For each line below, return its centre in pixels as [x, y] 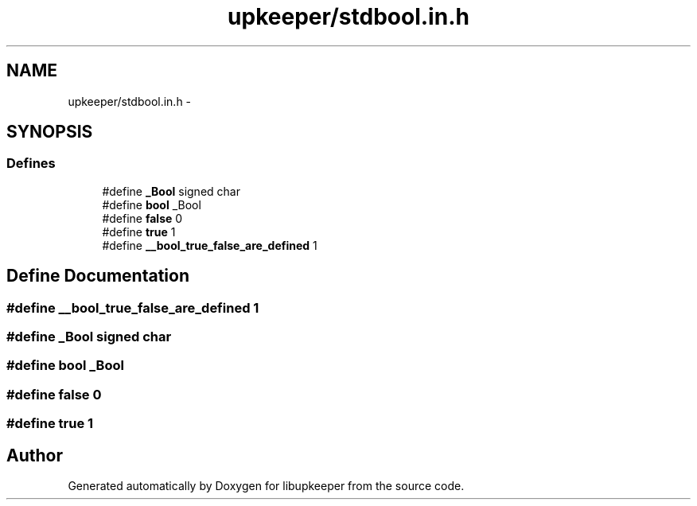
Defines [31, 163]
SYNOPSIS [50, 132]
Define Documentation [98, 276]
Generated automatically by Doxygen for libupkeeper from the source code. [266, 486]
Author [35, 455]
